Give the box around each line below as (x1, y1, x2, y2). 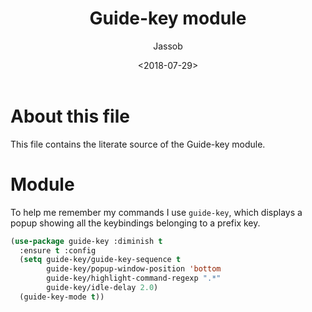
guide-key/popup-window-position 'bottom (46, 264, 222, 274)
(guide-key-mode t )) (19, 292, 105, 302)
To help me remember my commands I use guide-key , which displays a (10, 206, 303, 218)
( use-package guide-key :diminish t (10, 236, 163, 246)
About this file (10, 105, 130, 127)
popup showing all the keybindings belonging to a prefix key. (10, 217, 261, 229)
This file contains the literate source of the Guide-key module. (10, 138, 266, 150)
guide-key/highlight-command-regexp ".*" (46, 273, 222, 284)
